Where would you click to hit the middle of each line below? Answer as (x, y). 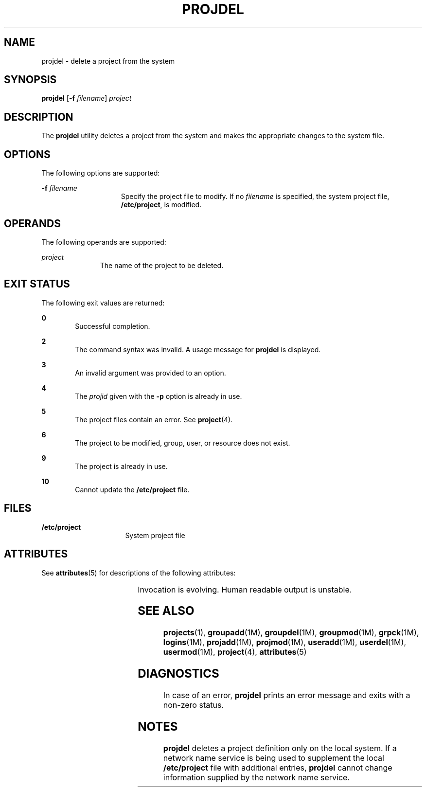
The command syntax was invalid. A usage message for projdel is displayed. (198, 349)
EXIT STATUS (37, 284)
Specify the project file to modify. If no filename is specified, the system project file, (255, 197)
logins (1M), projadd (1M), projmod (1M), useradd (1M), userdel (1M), (284, 642)
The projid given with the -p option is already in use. (159, 396)
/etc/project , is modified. (161, 205)
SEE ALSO (166, 611)
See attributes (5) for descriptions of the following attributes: (139, 573)
